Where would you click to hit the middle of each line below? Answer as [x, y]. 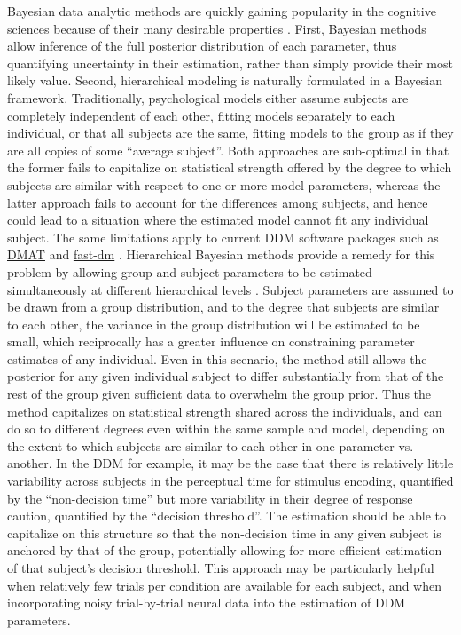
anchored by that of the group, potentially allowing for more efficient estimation [225, 550]
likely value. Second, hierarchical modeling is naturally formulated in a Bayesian [225, 80]
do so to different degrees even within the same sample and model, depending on [227, 429]
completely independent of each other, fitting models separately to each [201, 115]
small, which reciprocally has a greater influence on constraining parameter [211, 341]
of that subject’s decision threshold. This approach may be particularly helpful [221, 568]
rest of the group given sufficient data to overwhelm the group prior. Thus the [219, 394]
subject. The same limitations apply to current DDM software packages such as [223, 237]
